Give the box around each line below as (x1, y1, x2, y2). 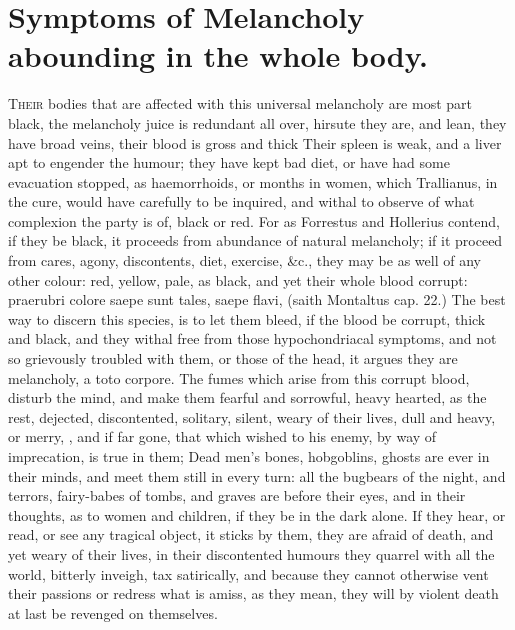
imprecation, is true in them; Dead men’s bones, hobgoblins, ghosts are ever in (8, 446, 490, 466)
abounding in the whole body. (8, 35, 428, 76)
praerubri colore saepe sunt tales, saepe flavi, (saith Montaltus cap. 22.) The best (8, 289, 506, 310)
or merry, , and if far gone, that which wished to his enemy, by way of (8, 426, 437, 447)
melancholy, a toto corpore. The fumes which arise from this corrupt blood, (8, 367, 470, 388)
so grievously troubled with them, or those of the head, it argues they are (8, 348, 458, 369)
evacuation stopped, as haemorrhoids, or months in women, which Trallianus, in (8, 171, 498, 192)
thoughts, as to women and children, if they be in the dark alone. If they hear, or (8, 504, 506, 525)
